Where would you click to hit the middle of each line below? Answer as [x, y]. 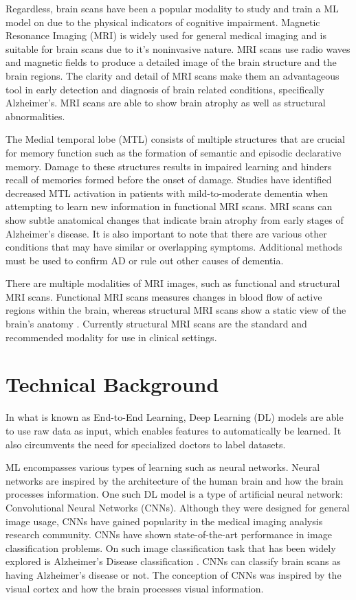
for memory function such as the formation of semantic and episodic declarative [174, 152]
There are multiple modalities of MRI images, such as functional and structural [173, 283]
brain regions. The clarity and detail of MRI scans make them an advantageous [173, 75]
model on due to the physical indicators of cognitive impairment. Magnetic [163, 22]
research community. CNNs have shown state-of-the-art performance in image [169, 534]
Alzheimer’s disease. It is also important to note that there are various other [166, 233]
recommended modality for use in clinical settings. [111, 337]
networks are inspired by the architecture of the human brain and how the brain [175, 480]
